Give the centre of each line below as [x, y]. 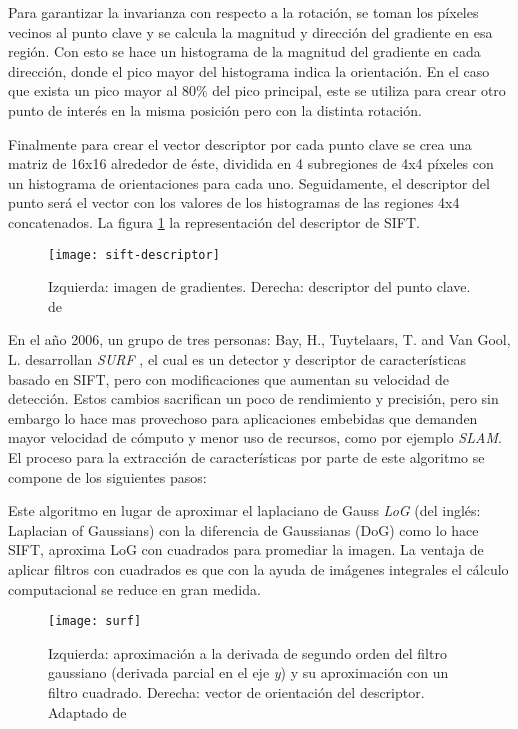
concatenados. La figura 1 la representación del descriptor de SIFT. [214, 221]
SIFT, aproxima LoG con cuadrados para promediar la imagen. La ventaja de [246, 549]
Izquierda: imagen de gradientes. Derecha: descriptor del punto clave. [259, 286]
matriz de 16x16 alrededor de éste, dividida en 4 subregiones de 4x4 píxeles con [251, 163]
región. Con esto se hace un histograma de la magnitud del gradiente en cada [244, 51]
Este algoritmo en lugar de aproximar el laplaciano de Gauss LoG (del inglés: [244, 510]
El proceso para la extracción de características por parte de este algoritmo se [246, 456]
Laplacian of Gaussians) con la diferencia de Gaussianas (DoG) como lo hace [243, 529]
